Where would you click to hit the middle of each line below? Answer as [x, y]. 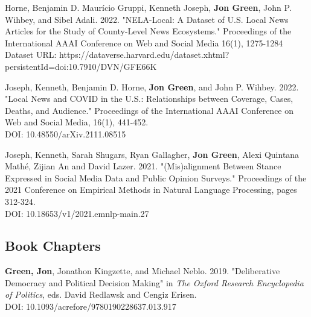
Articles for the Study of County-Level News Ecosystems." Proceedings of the [148, 31]
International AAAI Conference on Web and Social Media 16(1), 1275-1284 [144, 42]
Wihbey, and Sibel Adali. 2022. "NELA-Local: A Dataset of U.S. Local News [147, 19]
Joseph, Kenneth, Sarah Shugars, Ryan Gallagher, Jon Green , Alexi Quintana [152, 154]
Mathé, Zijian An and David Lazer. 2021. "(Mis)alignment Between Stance [143, 166]
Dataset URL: [31, 55]
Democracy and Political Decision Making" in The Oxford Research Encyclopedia [154, 282]
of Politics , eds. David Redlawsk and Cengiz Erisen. [101, 294]
